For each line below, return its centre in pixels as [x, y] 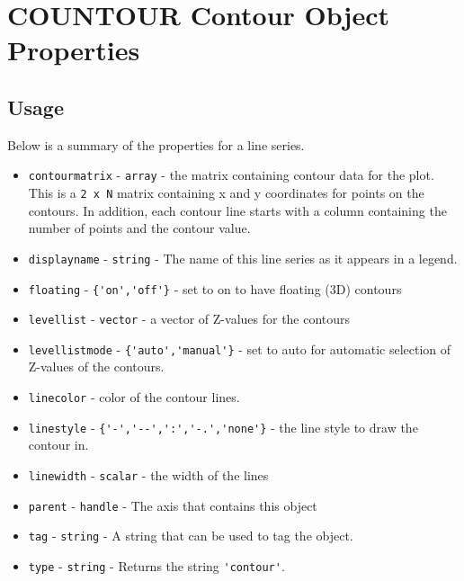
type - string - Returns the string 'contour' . [156, 565]
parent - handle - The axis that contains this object [173, 505]
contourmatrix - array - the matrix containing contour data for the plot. [231, 175]
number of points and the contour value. [139, 228]
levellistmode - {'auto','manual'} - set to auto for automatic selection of [240, 349]
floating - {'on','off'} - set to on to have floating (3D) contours [215, 288]
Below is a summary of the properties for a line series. [156, 144]
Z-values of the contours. [96, 366]
